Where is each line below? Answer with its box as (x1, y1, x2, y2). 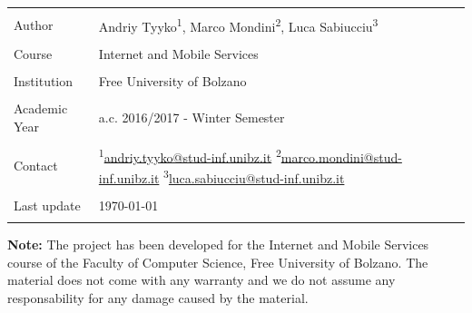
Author (14, 15, 54, 34)
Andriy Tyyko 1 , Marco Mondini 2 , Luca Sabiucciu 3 (98, 15, 379, 35)
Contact (14, 156, 58, 175)
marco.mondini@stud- (280, 147, 402, 166)
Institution (14, 71, 74, 90)
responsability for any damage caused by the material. (7, 288, 309, 307)
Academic (14, 98, 68, 117)
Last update (14, 195, 81, 214)
